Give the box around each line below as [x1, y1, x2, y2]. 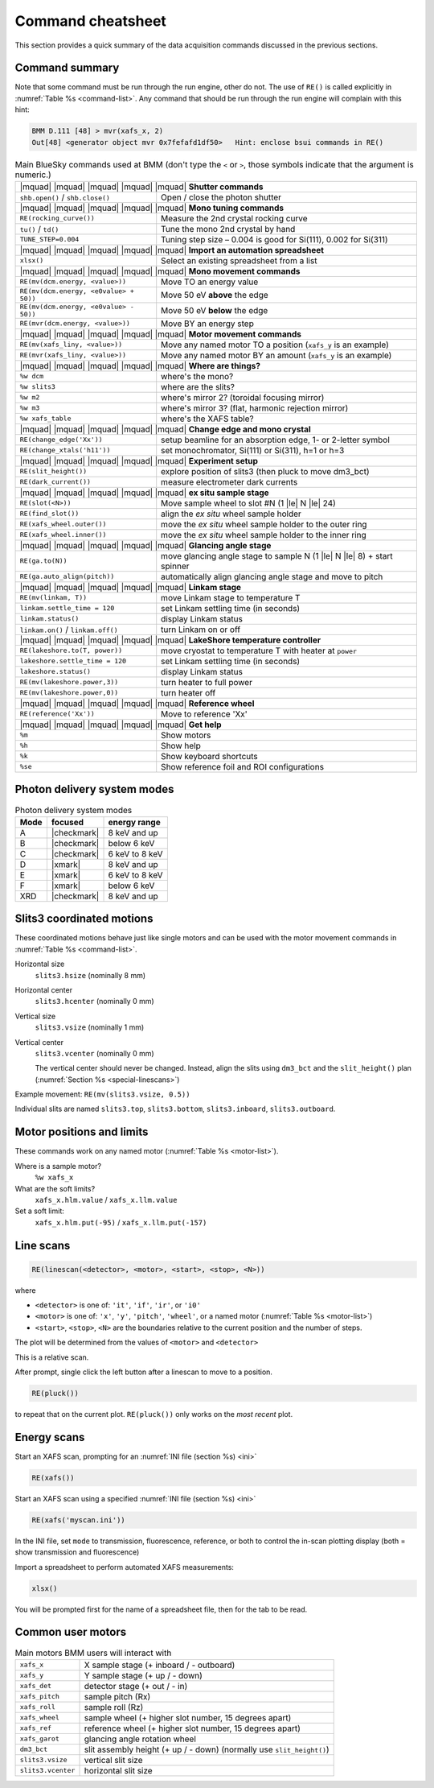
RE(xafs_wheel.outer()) [19, 520, 107, 529]
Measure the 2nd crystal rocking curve [161, 213, 309, 224]
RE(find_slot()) [19, 510, 80, 518]
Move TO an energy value [161, 276, 259, 287]
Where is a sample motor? [14, 1161, 102, 1171]
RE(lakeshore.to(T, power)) [19, 646, 123, 655]
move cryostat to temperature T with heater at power [161, 645, 358, 656]
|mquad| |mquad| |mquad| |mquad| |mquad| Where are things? [19, 360, 261, 371]
